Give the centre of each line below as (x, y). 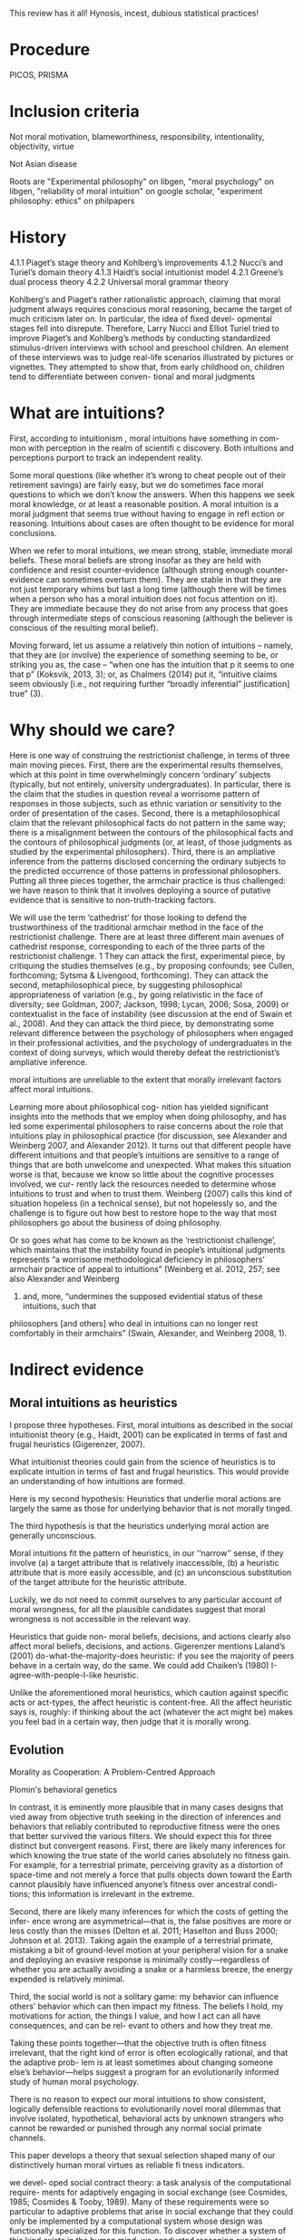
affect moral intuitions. (51, 1089)
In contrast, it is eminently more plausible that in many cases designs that (147, 1807)
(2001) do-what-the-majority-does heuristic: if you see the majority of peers (152, 1656)
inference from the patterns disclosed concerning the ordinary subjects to (147, 861)
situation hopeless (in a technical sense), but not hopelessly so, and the (143, 1203)
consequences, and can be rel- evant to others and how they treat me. (142, 2025)
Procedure (50, 50)
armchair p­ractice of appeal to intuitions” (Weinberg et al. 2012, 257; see (145, 1268)
